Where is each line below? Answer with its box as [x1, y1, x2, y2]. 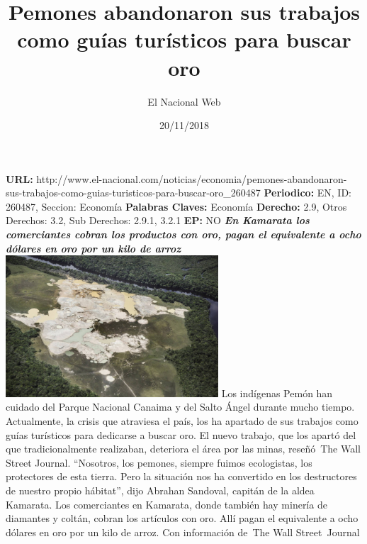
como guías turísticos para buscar [17, 25, 351, 54]
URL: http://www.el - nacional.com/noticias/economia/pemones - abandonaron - [6, 171, 347, 186]
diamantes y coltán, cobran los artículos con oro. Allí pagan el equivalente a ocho [6, 511, 358, 526]
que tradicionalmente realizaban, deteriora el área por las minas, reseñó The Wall [6, 441, 361, 456]
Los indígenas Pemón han [221, 385, 333, 400]
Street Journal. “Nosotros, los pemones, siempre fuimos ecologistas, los [6, 455, 312, 470]
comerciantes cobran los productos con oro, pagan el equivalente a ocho [6, 227, 361, 242]
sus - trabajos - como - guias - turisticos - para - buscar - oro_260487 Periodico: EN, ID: [6, 185, 352, 200]
